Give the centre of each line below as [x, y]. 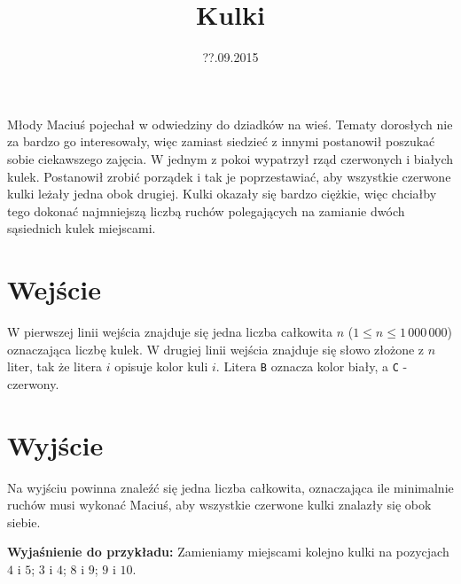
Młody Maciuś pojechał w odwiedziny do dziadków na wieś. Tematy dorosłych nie [230, 124]
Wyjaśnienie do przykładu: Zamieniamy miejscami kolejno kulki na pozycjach [228, 552]
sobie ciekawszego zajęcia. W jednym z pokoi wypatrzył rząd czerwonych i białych [230, 158]
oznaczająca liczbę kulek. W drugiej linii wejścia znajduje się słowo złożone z [216, 349]
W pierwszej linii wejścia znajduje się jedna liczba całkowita [170, 331]
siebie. [24, 522]
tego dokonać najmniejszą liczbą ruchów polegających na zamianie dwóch [206, 210]
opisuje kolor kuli [161, 366]
